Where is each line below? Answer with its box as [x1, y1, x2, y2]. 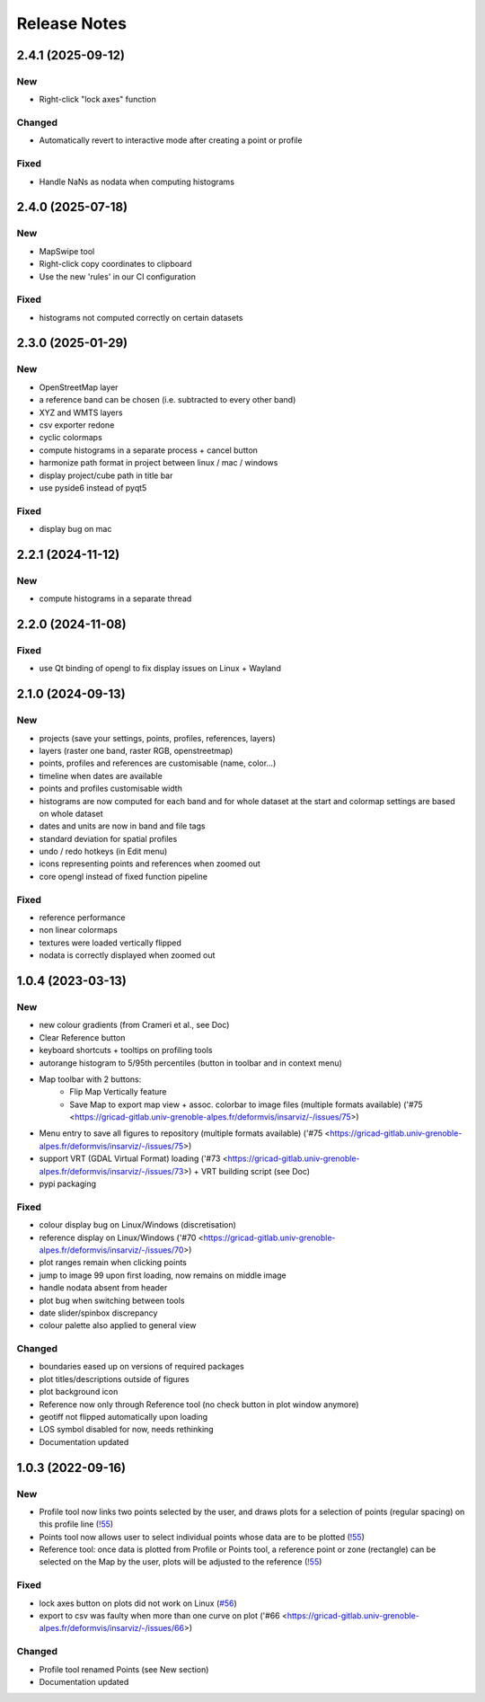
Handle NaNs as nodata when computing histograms [39, 176, 235, 187]
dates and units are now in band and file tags [39, 820, 206, 831]
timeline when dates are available [39, 770, 163, 781]
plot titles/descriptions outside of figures [39, 1373, 190, 1384]
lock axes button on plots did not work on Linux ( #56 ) [39, 1598, 237, 1609]
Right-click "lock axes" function [39, 94, 156, 105]
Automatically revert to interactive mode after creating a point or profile [39, 135, 303, 146]
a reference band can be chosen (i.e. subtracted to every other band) [39, 394, 296, 405]
